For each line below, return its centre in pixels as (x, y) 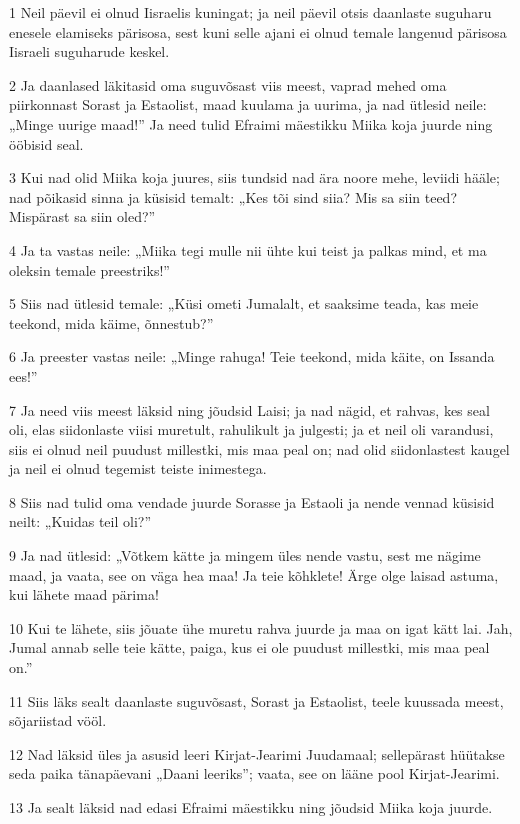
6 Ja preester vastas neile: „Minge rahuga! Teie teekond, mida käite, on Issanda (252, 356)
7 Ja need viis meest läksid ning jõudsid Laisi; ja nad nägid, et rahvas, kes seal (249, 409)
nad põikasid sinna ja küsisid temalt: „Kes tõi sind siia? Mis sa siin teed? (233, 196)
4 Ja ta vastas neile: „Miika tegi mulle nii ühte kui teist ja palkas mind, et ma (248, 249)
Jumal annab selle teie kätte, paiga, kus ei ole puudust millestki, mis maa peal (249, 647)
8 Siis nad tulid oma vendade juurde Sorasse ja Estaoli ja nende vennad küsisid (252, 501)
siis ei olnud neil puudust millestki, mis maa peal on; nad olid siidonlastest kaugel (259, 448)
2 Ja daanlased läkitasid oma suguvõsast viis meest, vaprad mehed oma (228, 84)
